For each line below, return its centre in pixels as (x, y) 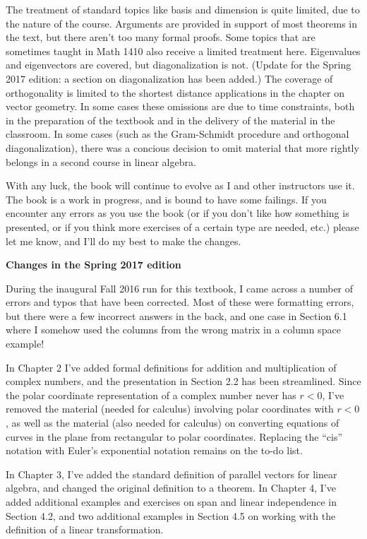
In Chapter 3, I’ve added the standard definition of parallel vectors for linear (172, 474)
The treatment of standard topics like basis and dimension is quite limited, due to (183, 9)
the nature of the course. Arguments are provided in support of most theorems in (182, 23)
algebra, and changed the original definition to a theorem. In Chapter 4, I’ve (171, 488)
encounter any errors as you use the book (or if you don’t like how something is (178, 213)
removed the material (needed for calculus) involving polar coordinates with (170, 409)
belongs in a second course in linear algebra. (101, 161)
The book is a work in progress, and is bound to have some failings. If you (166, 199)
